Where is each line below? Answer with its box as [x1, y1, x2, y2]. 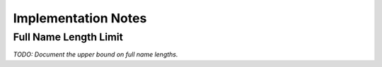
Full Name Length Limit [13, 31, 123, 43]
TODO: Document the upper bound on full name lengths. [13, 50, 178, 59]
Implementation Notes [13, 10, 147, 26]
